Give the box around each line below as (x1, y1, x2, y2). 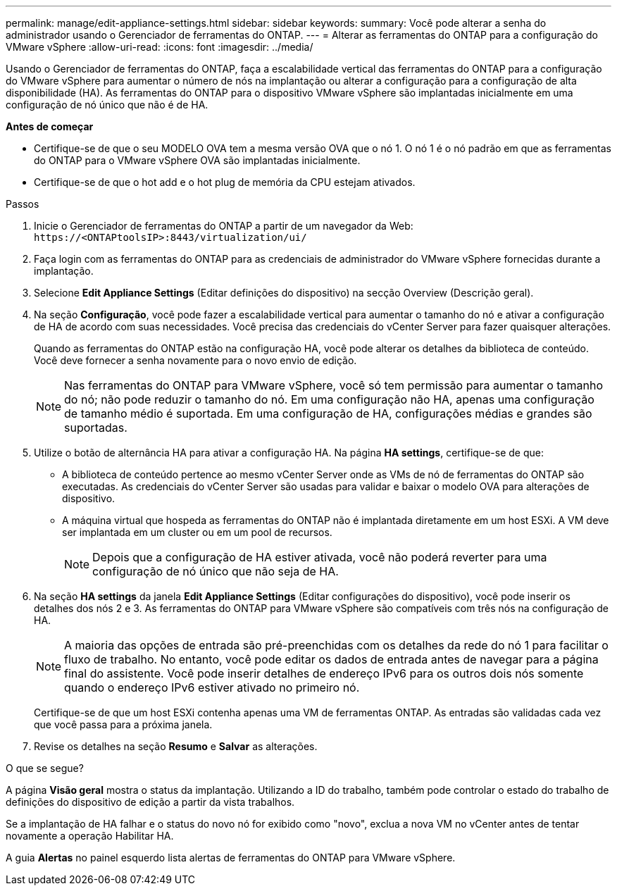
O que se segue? (6, 762, 84, 774)
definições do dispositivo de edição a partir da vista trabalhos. (6, 796, 295, 808)
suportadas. (64, 420, 127, 435)
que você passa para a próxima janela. (34, 718, 213, 730)
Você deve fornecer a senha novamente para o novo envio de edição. (34, 354, 357, 366)
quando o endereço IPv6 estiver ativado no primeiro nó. (64, 680, 360, 694)
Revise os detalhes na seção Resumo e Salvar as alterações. (34, 740, 318, 752)
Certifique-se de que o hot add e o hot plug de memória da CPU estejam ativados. (34, 176, 416, 188)
